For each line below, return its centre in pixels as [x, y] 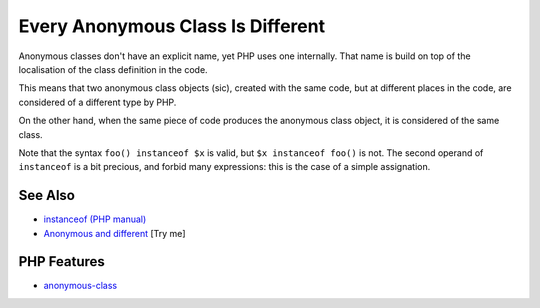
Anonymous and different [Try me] [114, 233]
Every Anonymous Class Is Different [171, 26]
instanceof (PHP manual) [95, 219]
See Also [46, 195]
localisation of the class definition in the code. [113, 69]
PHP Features [61, 261]
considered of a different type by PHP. [97, 102]
